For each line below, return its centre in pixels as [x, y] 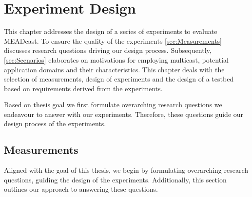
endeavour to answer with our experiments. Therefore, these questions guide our [124, 114]
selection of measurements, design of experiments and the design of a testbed [119, 79]
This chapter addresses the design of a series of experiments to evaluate [111, 31]
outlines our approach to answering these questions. [81, 189]
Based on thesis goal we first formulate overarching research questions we [113, 105]
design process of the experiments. [55, 123]
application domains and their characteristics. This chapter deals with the [114, 69]
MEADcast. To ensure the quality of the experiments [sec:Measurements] [113, 41]
